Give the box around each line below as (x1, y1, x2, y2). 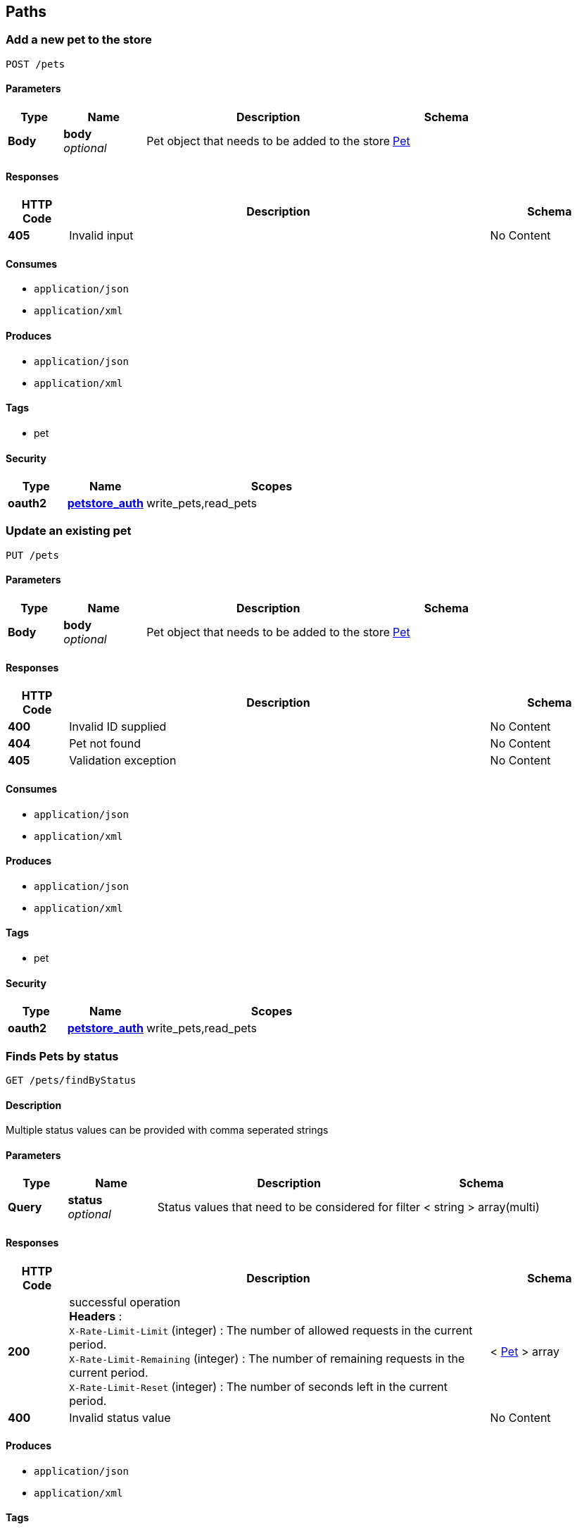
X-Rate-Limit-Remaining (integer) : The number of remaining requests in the (69, 1351, 465, 1366)
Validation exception (69, 753, 177, 768)
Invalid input (69, 228, 134, 243)
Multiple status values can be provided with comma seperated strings (6, 1124, 329, 1137)
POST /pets (6, 58, 65, 70)
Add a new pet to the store (6, 32, 152, 47)
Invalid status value (69, 1410, 171, 1425)
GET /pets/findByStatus (6, 1074, 137, 1086)
